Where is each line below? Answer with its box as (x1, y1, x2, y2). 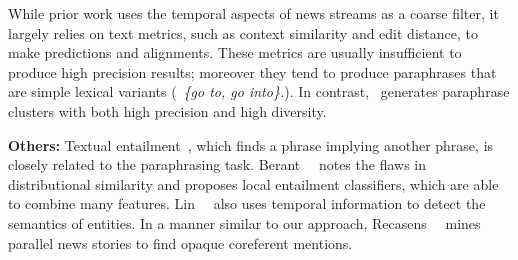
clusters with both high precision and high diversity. (8, 100, 327, 121)
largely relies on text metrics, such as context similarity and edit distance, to (8, 22, 478, 43)
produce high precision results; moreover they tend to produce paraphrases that (8, 61, 497, 82)
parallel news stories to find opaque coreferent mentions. (8, 232, 353, 253)
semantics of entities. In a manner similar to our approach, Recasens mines (8, 212, 481, 233)
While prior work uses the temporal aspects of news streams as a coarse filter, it (8, 3, 499, 23)
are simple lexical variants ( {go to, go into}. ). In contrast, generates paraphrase (8, 81, 510, 102)
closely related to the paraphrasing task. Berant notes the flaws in (8, 154, 426, 175)
